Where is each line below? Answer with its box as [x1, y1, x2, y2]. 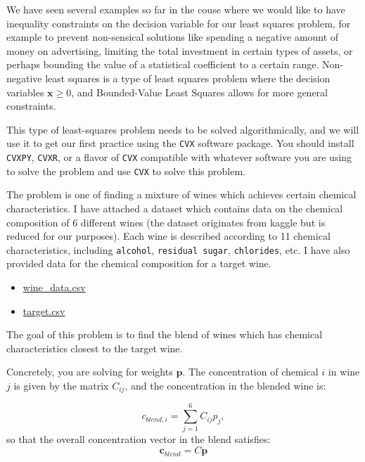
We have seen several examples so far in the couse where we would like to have [6, 2, 345, 16]
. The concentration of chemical [182, 364, 319, 379]
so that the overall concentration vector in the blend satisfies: [6, 432, 271, 447]
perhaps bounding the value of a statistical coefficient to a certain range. [6, 57, 319, 72]
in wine [328, 364, 360, 379]
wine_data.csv [23, 279, 86, 294]
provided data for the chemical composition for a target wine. [6, 256, 271, 271]
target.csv [23, 303, 65, 318]
